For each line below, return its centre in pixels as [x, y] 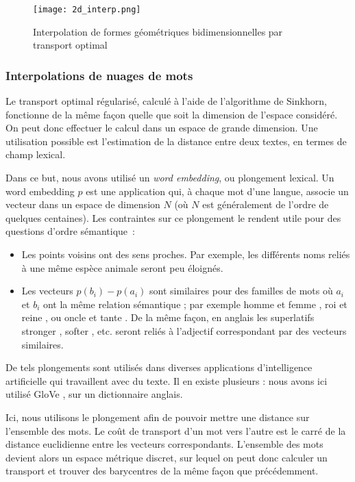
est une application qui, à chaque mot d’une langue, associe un [217, 191]
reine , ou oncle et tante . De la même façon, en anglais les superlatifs [168, 317]
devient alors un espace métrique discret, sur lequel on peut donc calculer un [167, 457]
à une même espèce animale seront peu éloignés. [122, 267]
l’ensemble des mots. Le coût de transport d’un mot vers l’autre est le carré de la [176, 430]
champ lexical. [36, 154]
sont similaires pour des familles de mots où [241, 291]
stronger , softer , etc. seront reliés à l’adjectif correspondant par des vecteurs [184, 330]
